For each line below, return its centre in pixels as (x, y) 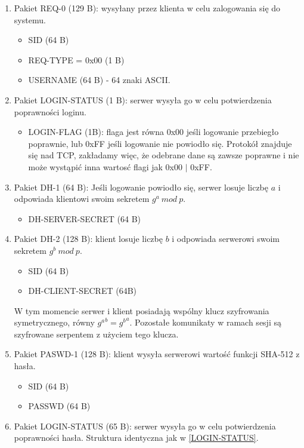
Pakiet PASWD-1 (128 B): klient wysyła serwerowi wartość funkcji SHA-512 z (157, 354)
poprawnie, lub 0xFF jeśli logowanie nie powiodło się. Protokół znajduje (160, 143)
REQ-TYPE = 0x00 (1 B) (76, 59)
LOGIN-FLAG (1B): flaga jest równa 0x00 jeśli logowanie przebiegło (153, 132)
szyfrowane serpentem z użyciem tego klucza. (96, 334)
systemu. (30, 19)
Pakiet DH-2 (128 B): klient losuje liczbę (88, 239)
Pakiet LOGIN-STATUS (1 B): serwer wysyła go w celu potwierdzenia (143, 99)
